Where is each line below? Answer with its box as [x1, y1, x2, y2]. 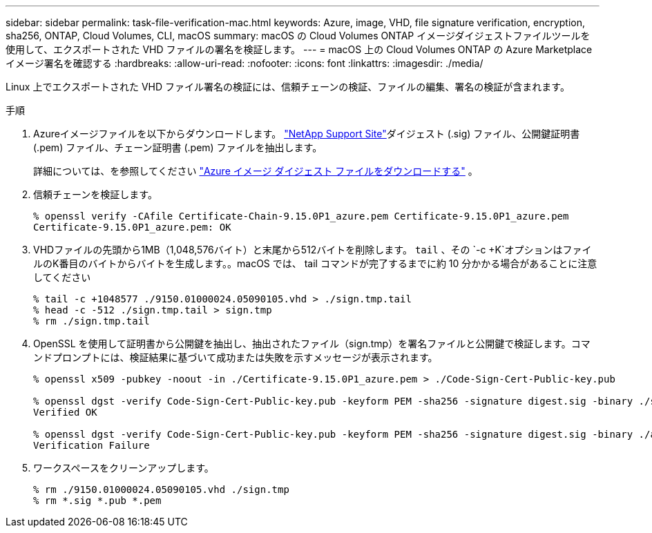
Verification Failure [33, 440, 150, 451]
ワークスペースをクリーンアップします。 [33, 462, 214, 474]
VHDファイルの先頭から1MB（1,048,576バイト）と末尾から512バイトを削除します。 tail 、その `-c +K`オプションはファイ [33, 244, 592, 255]
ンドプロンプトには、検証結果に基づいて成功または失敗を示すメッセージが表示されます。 [33, 351, 438, 363]
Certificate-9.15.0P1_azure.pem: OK [33, 222, 231, 233]
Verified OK [33, 407, 97, 418]
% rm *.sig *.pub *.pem [33, 495, 162, 506]
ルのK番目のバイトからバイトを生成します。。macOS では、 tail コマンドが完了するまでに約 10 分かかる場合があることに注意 [33, 258, 597, 269]
